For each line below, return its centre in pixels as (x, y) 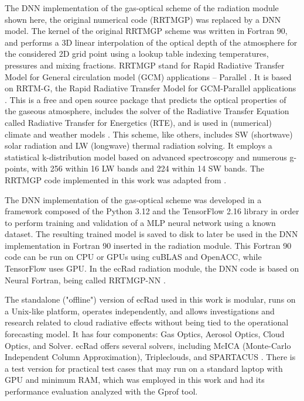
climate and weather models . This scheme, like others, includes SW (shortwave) (149, 134)
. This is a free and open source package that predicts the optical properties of (146, 99)
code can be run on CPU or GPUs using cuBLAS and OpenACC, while (133, 257)
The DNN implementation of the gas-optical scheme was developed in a (133, 199)
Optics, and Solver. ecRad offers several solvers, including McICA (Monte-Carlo (148, 345)
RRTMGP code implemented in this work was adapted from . (116, 179)
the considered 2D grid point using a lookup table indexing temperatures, (137, 54)
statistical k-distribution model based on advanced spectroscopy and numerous (146, 157)
